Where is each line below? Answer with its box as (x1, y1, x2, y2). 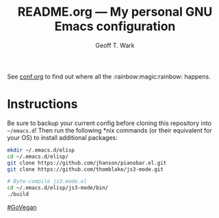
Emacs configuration (54, 18, 176, 34)
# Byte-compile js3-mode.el (7, 178, 88, 185)
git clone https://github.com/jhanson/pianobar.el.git (7, 159, 167, 166)
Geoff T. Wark (95, 41, 135, 49)
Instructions (7, 96, 78, 112)
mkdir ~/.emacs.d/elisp (7, 146, 75, 154)
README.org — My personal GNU (17, 4, 213, 20)
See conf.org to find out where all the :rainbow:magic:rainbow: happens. (7, 72, 211, 81)
